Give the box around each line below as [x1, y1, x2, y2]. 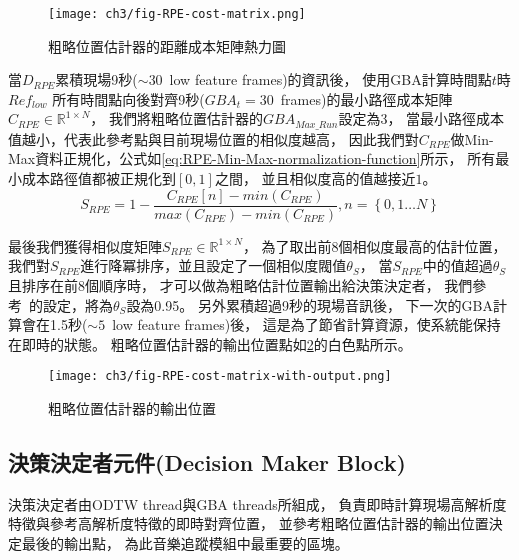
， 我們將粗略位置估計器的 [90, 108, 263, 129]
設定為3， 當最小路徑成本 [338, 108, 505, 129]
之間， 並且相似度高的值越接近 [214, 168, 416, 189]
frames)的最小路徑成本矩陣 [280, 88, 453, 109]
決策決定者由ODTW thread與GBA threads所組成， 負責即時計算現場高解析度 [8, 493, 507, 514]
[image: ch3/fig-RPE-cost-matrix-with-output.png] [48, 369, 392, 384]
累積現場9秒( [55, 69, 138, 90]
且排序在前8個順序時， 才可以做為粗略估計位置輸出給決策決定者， [8, 274, 440, 295]
